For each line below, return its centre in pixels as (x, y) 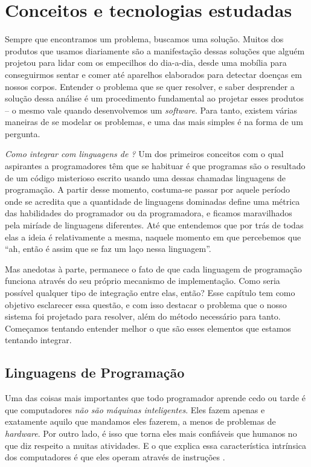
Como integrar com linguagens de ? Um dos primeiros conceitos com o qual (144, 154)
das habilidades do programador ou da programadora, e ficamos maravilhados (149, 213)
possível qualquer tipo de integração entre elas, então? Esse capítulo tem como (150, 292)
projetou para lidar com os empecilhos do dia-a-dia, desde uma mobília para (146, 63)
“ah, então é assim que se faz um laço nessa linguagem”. (108, 249)
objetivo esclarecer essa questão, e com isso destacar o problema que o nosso (146, 304)
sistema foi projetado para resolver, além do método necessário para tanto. (143, 316)
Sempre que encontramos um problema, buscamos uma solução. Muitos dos (144, 39)
